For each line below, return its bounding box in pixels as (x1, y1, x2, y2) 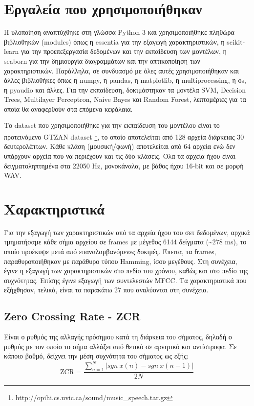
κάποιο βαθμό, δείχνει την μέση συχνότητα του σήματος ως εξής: (4, 351, 189, 361)
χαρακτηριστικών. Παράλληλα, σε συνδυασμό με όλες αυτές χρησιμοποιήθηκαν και (4, 65, 239, 75)
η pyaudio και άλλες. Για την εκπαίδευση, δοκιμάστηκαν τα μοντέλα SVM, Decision (4, 84, 246, 95)
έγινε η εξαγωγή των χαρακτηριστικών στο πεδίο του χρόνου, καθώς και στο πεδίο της (4, 265, 248, 276)
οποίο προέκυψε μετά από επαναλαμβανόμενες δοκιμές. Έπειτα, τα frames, (4, 246, 216, 256)
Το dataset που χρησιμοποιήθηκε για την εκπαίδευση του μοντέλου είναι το (4, 120, 220, 130)
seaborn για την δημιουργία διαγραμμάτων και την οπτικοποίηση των (4, 55, 200, 66)
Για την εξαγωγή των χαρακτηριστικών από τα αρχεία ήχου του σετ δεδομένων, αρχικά (4, 227, 250, 237)
